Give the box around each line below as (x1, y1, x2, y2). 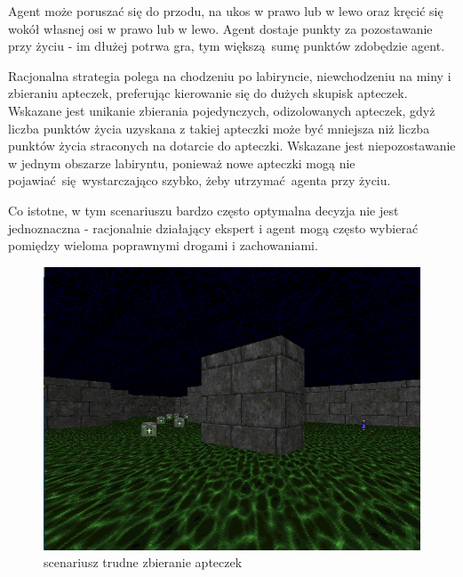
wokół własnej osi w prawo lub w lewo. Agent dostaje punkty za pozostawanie (8, 19, 433, 37)
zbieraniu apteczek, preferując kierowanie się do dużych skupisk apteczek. (8, 84, 408, 102)
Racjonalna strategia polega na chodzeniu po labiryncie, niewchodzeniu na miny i (8, 66, 451, 85)
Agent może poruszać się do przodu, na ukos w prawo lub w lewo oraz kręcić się (8, 2, 443, 20)
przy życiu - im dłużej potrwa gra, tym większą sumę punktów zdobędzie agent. (8, 37, 445, 55)
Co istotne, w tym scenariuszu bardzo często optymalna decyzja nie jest (8, 200, 399, 219)
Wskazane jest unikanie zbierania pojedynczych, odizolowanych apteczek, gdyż (8, 101, 435, 119)
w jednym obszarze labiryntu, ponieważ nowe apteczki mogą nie (8, 153, 355, 172)
